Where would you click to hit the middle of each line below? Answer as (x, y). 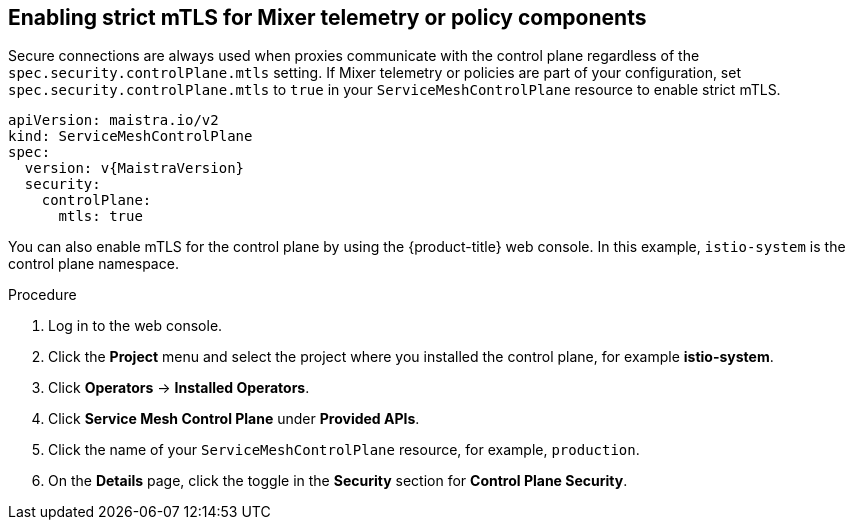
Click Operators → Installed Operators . (179, 388)
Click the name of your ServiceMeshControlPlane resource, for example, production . (344, 450)
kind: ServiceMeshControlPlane (130, 136)
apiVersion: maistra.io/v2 (113, 120)
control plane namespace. (93, 264)
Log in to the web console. (135, 326)
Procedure (42, 295)
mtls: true (100, 216)
